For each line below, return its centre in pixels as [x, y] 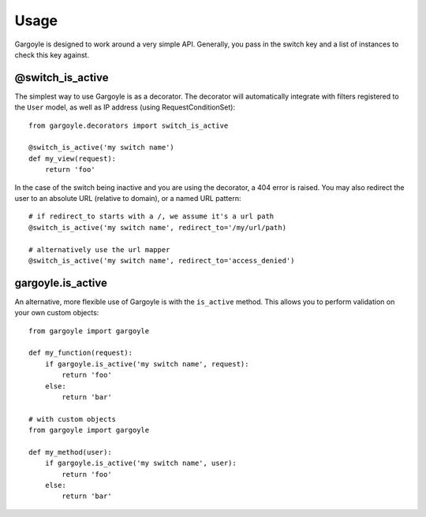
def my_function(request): [81, 353]
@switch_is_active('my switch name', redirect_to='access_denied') [162, 260]
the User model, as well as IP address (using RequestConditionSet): [125, 107]
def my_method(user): [70, 452]
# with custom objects [73, 419]
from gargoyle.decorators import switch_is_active [129, 125]
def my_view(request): [73, 158]
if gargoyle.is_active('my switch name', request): [147, 364]
